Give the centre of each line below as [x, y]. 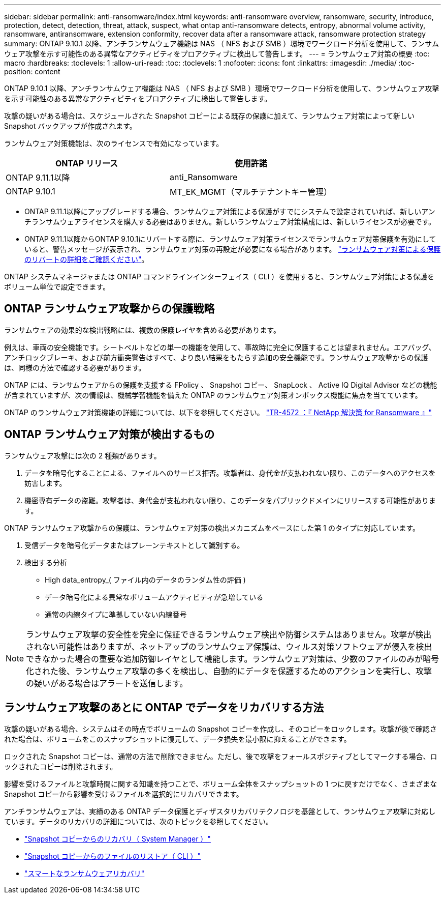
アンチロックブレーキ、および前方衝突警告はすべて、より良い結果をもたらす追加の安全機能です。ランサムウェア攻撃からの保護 [216, 357]
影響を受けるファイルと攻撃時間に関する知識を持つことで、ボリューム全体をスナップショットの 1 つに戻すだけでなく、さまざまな [221, 784]
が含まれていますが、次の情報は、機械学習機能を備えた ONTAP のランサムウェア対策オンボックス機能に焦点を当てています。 [213, 395]
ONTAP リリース [87, 163]
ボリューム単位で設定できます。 [57, 287]
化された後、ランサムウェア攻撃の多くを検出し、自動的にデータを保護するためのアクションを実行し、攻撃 [229, 671]
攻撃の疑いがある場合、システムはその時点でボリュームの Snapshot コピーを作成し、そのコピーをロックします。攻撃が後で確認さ [220, 729]
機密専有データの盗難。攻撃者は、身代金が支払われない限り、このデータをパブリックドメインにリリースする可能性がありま [230, 500]
